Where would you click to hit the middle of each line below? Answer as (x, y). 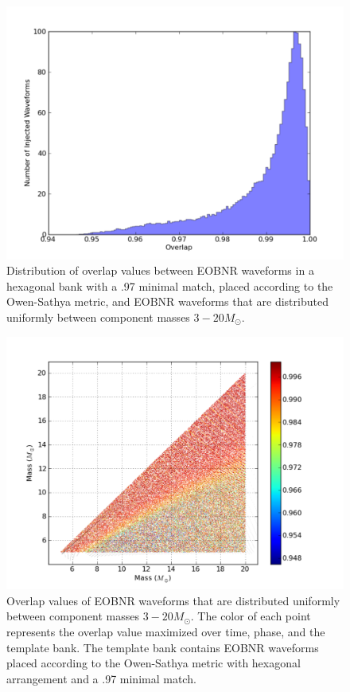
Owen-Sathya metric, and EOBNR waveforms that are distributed (167, 301)
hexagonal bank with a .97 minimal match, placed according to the (170, 285)
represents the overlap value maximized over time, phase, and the (166, 631)
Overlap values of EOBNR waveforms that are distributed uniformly (173, 600)
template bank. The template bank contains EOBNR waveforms (163, 647)
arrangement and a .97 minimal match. (101, 678)
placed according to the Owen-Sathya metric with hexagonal (154, 663)
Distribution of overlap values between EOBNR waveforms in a (160, 270)
